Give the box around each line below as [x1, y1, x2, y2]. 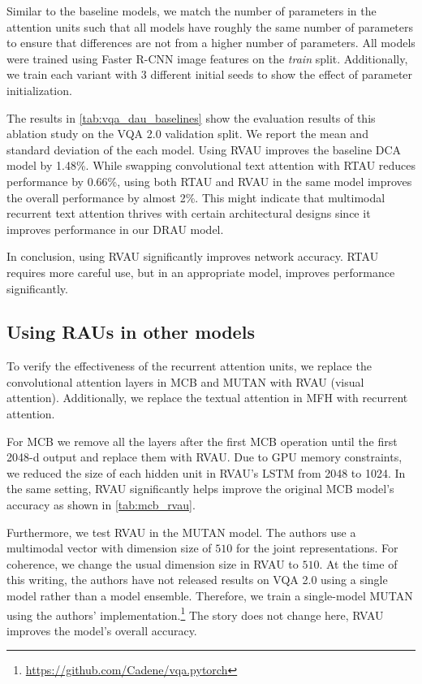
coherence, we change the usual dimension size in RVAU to [6, 555, 299, 572]
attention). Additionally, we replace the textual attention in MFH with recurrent [6, 389, 408, 406]
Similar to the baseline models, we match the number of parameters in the [6, 2, 377, 19]
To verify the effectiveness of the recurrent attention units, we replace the [6, 357, 372, 374]
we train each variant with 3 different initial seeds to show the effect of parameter [6, 66, 413, 83]
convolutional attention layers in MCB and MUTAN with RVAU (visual [6, 373, 364, 390]
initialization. [6, 81, 72, 98]
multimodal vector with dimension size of [6, 539, 212, 556]
